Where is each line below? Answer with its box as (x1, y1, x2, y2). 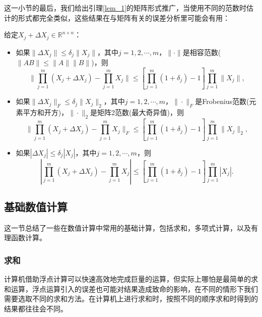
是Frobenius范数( (195, 96, 249, 107)
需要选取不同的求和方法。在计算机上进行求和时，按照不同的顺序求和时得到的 (4, 293, 258, 304)
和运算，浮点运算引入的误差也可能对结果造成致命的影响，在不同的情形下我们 (4, 283, 258, 294)
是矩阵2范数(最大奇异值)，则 (90, 107, 184, 118)
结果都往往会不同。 (4, 303, 68, 313)
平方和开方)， (23, 107, 69, 118)
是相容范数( (182, 46, 221, 57)
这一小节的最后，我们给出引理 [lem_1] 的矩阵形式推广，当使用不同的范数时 (4, 3, 247, 13)
